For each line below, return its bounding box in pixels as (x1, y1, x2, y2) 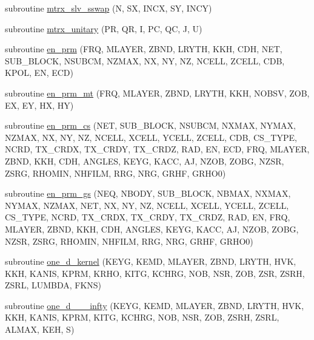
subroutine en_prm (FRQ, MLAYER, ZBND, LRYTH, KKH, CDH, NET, (5, 42, 282, 55)
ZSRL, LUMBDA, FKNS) (5, 279, 102, 291)
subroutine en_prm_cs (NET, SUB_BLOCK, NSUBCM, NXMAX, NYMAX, (5, 119, 296, 132)
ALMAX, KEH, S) (5, 323, 75, 336)
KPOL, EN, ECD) (5, 66, 73, 79)
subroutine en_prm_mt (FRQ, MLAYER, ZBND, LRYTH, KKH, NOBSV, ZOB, (5, 86, 310, 99)
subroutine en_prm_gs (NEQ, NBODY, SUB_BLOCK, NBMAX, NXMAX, (5, 187, 291, 200)
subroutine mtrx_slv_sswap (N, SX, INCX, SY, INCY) (5, 2, 212, 14)
